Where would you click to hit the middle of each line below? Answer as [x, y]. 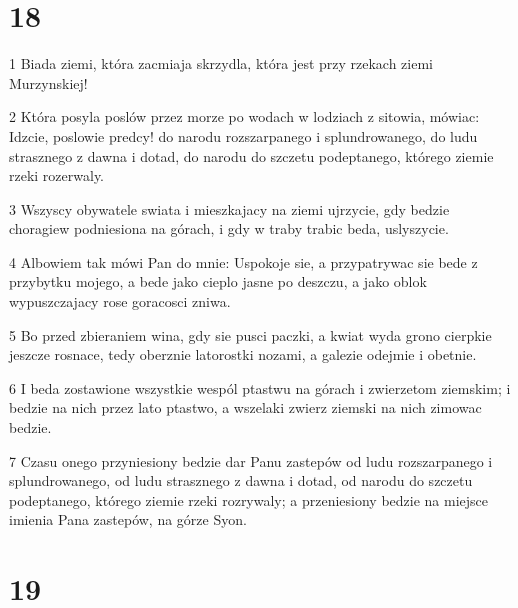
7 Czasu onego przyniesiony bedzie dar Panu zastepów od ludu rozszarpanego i [251, 460]
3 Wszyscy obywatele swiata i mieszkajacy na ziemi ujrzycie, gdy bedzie [229, 208]
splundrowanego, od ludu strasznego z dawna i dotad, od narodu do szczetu [241, 480]
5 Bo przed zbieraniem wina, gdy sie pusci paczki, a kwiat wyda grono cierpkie [250, 334]
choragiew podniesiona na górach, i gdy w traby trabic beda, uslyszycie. [229, 228]
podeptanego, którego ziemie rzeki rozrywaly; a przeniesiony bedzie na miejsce [249, 499]
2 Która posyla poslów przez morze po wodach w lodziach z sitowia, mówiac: [244, 116]
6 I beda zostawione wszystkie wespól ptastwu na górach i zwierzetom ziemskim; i [260, 387]
